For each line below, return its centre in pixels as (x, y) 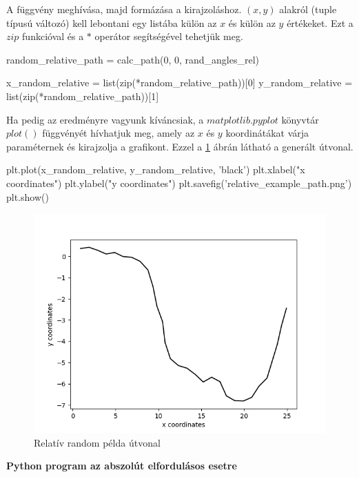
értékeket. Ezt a (320, 22)
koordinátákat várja (267, 133)
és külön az (252, 22)
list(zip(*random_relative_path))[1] (83, 96)
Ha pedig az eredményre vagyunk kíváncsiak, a (105, 119)
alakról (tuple (308, 9)
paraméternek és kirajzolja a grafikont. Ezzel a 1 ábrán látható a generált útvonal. (180, 146)
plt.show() (28, 196)
